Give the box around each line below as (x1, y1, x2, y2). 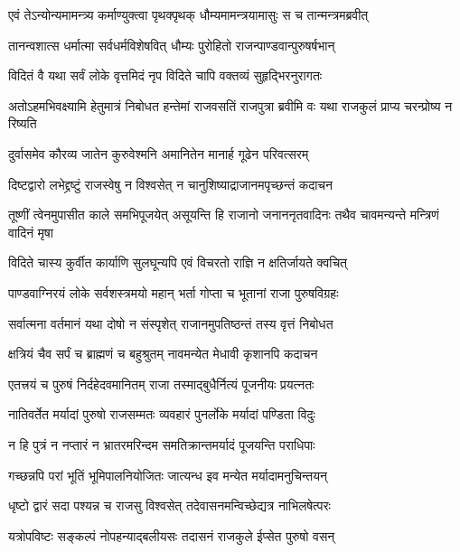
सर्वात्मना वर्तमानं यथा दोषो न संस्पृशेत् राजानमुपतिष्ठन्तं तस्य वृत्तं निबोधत (8, 313, 333, 332)
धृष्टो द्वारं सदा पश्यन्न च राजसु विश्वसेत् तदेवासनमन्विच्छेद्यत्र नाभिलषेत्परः (8, 496, 331, 515)
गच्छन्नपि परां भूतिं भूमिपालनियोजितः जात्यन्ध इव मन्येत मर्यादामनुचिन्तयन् (8, 465, 328, 484)
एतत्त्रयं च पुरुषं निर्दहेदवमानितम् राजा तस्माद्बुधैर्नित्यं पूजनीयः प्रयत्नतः (8, 374, 314, 393)
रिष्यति (8, 114, 37, 133)
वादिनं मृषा (8, 222, 53, 241)
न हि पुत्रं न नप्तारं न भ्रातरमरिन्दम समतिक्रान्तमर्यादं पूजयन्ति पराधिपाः (8, 435, 315, 454)
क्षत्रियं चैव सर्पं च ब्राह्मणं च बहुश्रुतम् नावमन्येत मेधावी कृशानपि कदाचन (8, 344, 318, 363)
